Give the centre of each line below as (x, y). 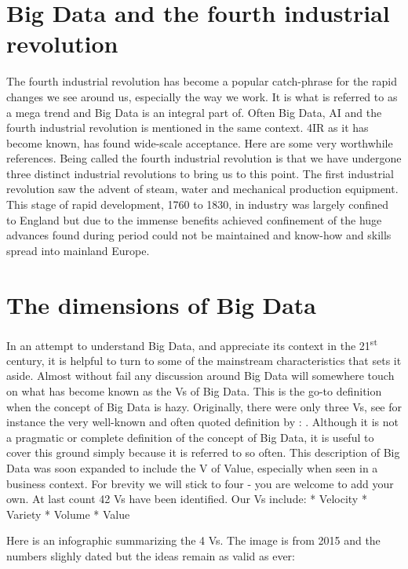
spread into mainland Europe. (78, 250)
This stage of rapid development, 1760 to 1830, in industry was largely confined (197, 204)
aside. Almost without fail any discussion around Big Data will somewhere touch (200, 376)
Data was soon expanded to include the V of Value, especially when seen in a (192, 467)
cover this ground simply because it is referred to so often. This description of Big (203, 452)
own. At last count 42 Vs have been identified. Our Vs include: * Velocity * (187, 499)
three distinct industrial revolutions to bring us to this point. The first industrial (200, 173)
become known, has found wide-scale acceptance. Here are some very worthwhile (200, 142)
